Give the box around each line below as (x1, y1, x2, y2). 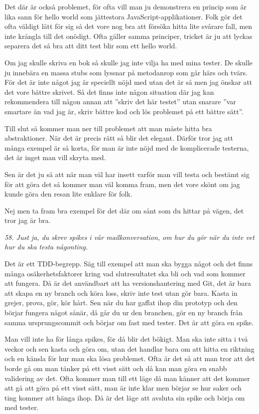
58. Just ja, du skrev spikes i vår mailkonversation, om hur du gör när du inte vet (4, 231, 255, 242)
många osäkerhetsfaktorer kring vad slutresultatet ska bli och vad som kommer (4, 268, 246, 278)
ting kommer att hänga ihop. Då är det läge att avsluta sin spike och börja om (4, 392, 245, 403)
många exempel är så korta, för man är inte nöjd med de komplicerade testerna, (4, 142, 249, 153)
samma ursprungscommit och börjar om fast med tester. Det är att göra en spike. (4, 317, 254, 327)
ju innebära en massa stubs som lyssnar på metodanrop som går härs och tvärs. (4, 67, 248, 77)
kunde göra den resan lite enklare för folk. (4, 189, 132, 199)
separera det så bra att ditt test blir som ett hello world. (4, 40, 177, 51)
